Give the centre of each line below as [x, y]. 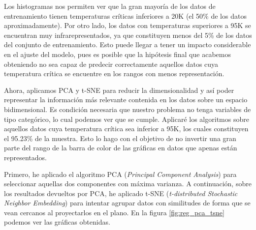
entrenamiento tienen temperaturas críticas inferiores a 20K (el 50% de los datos [125, 15]
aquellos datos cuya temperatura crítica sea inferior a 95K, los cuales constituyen [126, 129]
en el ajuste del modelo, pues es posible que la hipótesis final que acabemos [117, 54]
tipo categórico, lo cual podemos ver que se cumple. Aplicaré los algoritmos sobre [127, 119]
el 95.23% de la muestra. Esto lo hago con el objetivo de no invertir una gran [120, 138]
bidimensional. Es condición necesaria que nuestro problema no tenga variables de [128, 109]
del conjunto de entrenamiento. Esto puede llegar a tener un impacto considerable [128, 44]
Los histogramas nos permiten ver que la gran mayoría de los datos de [110, 6]
